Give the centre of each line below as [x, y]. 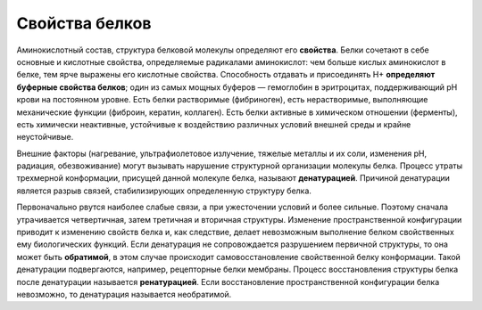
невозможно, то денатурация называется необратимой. [124, 294]
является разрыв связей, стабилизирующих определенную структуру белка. [164, 191]
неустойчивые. [45, 137]
